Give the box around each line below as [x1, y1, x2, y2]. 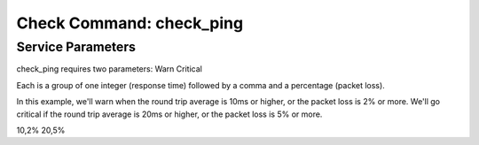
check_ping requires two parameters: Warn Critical [16, 64, 203, 74]
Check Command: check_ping [16, 13, 244, 33]
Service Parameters [16, 39, 137, 55]
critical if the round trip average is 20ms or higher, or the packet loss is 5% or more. [16, 109, 323, 119]
